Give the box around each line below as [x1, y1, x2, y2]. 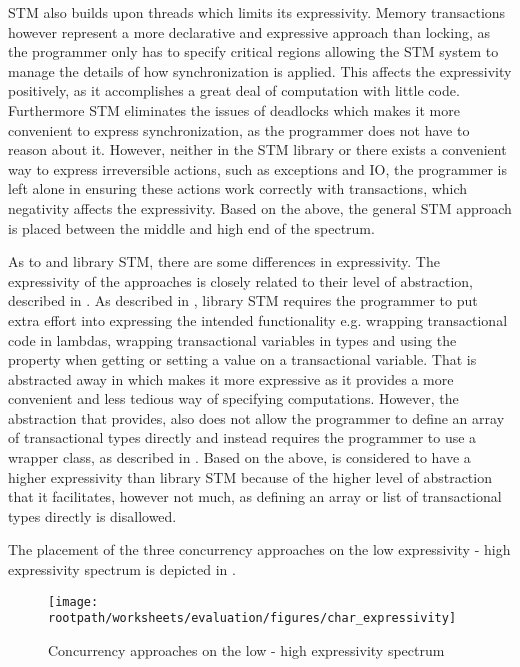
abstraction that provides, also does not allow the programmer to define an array [8, 407, 505, 428]
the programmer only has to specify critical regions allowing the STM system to [8, 41, 499, 62]
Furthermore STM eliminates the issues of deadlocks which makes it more [8, 99, 460, 120]
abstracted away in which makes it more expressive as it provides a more [8, 368, 454, 389]
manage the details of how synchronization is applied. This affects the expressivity [8, 60, 512, 81]
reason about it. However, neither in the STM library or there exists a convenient [8, 139, 507, 160]
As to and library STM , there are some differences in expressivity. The [8, 251, 440, 272]
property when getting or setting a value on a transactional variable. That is [8, 349, 477, 370]
